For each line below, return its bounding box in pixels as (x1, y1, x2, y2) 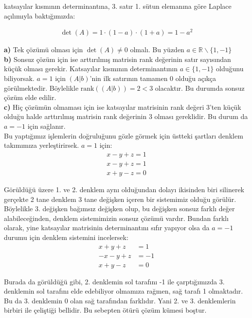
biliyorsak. (4, 73, 35, 83)
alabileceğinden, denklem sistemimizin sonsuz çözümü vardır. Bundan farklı (4, 213, 229, 223)
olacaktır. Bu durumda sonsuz (155, 82, 245, 93)
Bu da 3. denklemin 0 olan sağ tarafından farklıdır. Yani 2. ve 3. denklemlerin (4, 295, 236, 305)
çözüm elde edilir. (4, 92, 56, 102)
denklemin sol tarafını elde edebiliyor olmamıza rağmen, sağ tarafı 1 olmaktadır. (4, 286, 243, 296)
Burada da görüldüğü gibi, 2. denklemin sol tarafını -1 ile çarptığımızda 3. (4, 276, 225, 286)
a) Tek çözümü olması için (4, 44, 83, 55)
